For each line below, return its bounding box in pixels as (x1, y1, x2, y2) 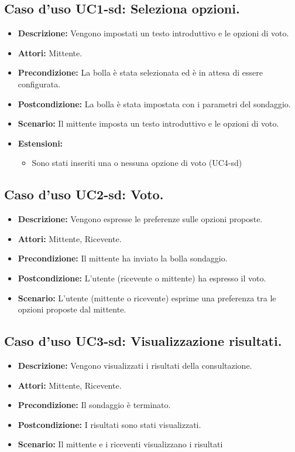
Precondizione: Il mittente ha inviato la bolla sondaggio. (18, 252, 228, 264)
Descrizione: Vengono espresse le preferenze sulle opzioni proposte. (18, 213, 263, 225)
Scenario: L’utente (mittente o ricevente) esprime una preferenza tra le (18, 291, 276, 304)
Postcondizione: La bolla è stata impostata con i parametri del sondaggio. (18, 97, 291, 110)
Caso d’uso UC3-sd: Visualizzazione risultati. (4, 332, 282, 350)
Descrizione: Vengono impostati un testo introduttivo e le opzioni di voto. (18, 27, 289, 39)
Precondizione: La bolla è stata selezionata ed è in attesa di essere (18, 66, 263, 79)
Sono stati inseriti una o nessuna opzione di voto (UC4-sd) (32, 157, 242, 169)
